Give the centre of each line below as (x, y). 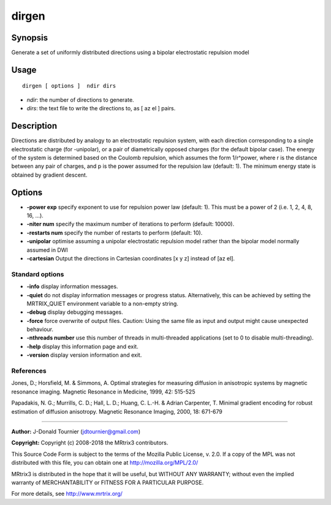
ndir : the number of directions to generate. (80, 100)
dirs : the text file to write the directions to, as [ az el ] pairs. (101, 108)
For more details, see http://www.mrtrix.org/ (67, 494)
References (29, 371)
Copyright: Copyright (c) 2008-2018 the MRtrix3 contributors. (90, 443)
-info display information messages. (72, 287)
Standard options (38, 274)
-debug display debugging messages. (75, 312)
